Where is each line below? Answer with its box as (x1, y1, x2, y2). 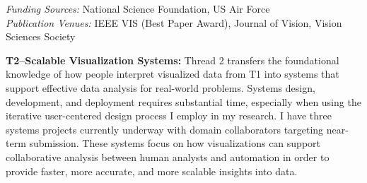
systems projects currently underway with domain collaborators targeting (6, 122, 324, 136)
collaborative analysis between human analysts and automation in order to (6, 149, 330, 164)
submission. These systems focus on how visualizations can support (29, 136, 321, 150)
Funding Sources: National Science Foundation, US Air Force (6, 1, 270, 16)
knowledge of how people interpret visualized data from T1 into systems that (6, 66, 339, 81)
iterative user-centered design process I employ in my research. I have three (6, 108, 332, 123)
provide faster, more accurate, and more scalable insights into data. (6, 163, 298, 178)
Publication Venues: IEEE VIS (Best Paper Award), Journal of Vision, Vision (6, 15, 342, 30)
